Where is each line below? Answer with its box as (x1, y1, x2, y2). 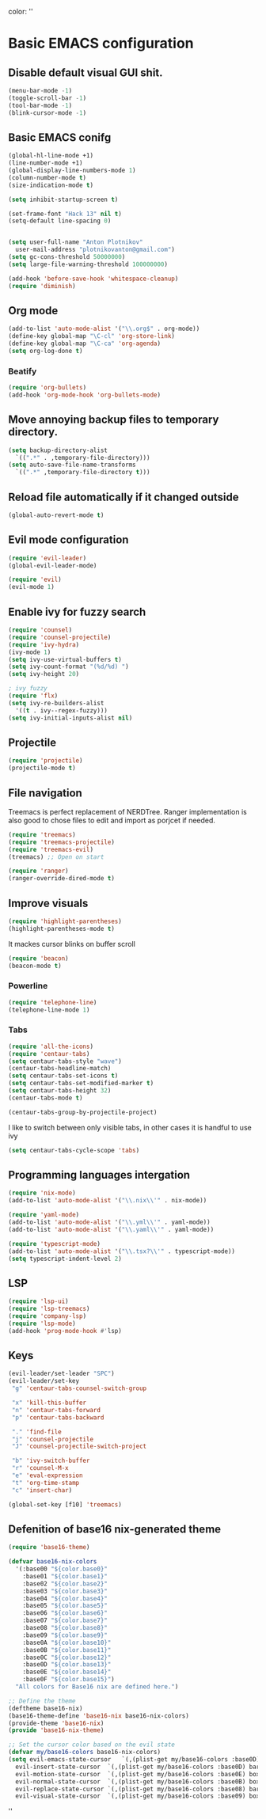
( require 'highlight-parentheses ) (8, 917, 123, 925)
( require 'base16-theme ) (8, 1544, 90, 1551)
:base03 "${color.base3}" (22, 1587, 108, 1595)
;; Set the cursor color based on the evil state (8, 1741, 176, 1749)
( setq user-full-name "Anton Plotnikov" (8, 238, 144, 246)
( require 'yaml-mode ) (8, 1211, 80, 1219)
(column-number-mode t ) (8, 173, 87, 181)
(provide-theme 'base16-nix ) (8, 1719, 104, 1727)
